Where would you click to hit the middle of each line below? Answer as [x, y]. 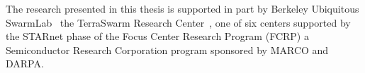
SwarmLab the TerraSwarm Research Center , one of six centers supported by [178, 22]
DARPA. [25, 64]
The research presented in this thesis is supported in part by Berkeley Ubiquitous [182, 8]
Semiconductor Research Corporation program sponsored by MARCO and [167, 49]
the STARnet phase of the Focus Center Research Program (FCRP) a [157, 36]
